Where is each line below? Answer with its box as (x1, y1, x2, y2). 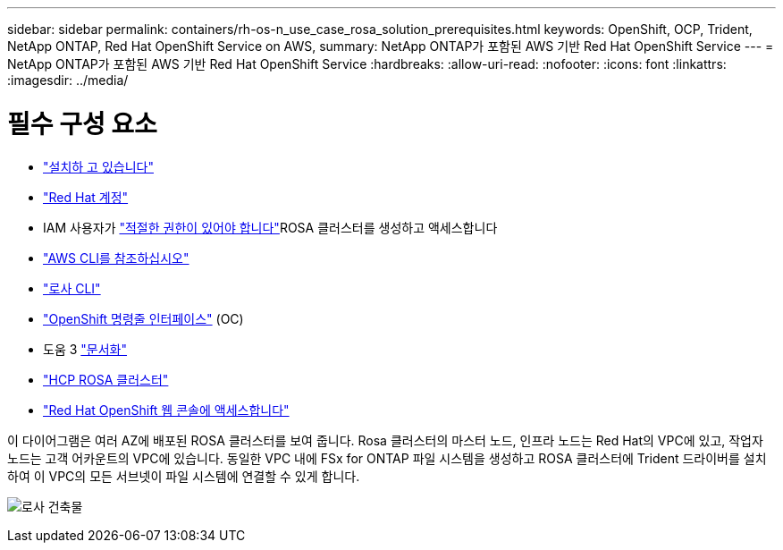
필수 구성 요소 (7, 108, 157, 140)
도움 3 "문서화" (43, 341, 127, 357)
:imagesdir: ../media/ (7, 72, 129, 88)
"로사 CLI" (43, 280, 101, 296)
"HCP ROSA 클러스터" (43, 371, 169, 387)
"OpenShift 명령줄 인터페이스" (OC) (43, 310, 244, 326)
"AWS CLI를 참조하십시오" (43, 250, 189, 266)
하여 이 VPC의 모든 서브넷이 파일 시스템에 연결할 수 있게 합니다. (7, 468, 360, 484)
